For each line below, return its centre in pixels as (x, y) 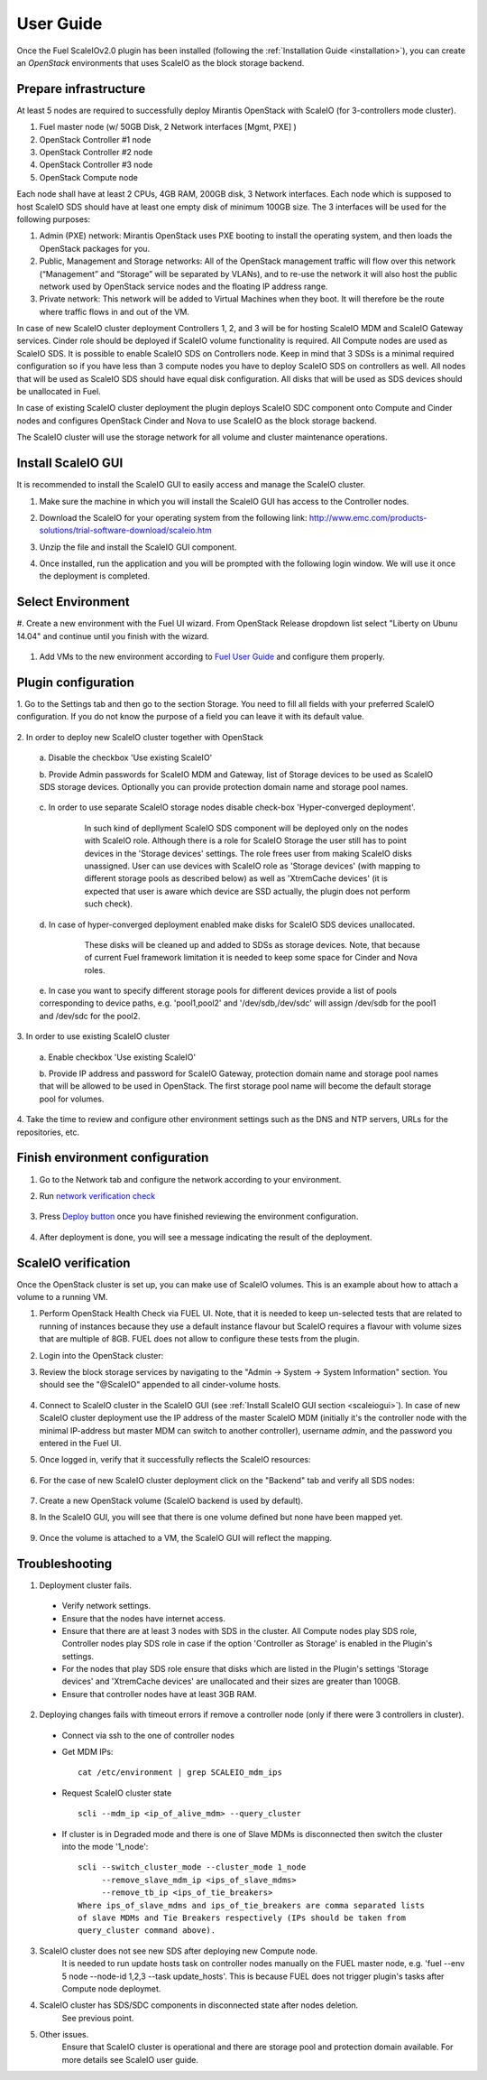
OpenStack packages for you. (95, 248)
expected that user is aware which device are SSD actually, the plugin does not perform (247, 891)
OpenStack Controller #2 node (96, 153)
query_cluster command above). (147, 1931)
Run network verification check (97, 1195)
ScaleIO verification (74, 1263)
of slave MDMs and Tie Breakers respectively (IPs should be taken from (242, 1917)
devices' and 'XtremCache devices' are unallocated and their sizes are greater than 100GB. (231, 1681)
